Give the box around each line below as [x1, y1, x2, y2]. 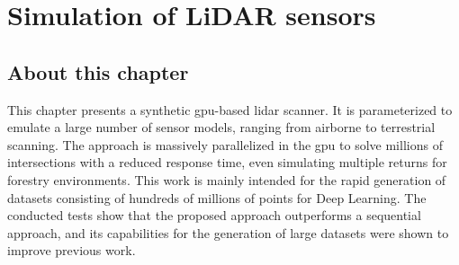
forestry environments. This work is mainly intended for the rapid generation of [7, 170, 446, 189]
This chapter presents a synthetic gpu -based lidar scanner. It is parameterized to [7, 100, 453, 119]
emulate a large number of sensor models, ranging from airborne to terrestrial [7, 118, 436, 137]
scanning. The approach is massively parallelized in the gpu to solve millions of [7, 135, 443, 154]
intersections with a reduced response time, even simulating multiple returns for [7, 153, 447, 172]
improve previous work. [7, 241, 136, 260]
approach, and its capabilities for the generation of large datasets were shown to [7, 223, 449, 242]
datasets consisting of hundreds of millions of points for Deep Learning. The [7, 188, 427, 207]
